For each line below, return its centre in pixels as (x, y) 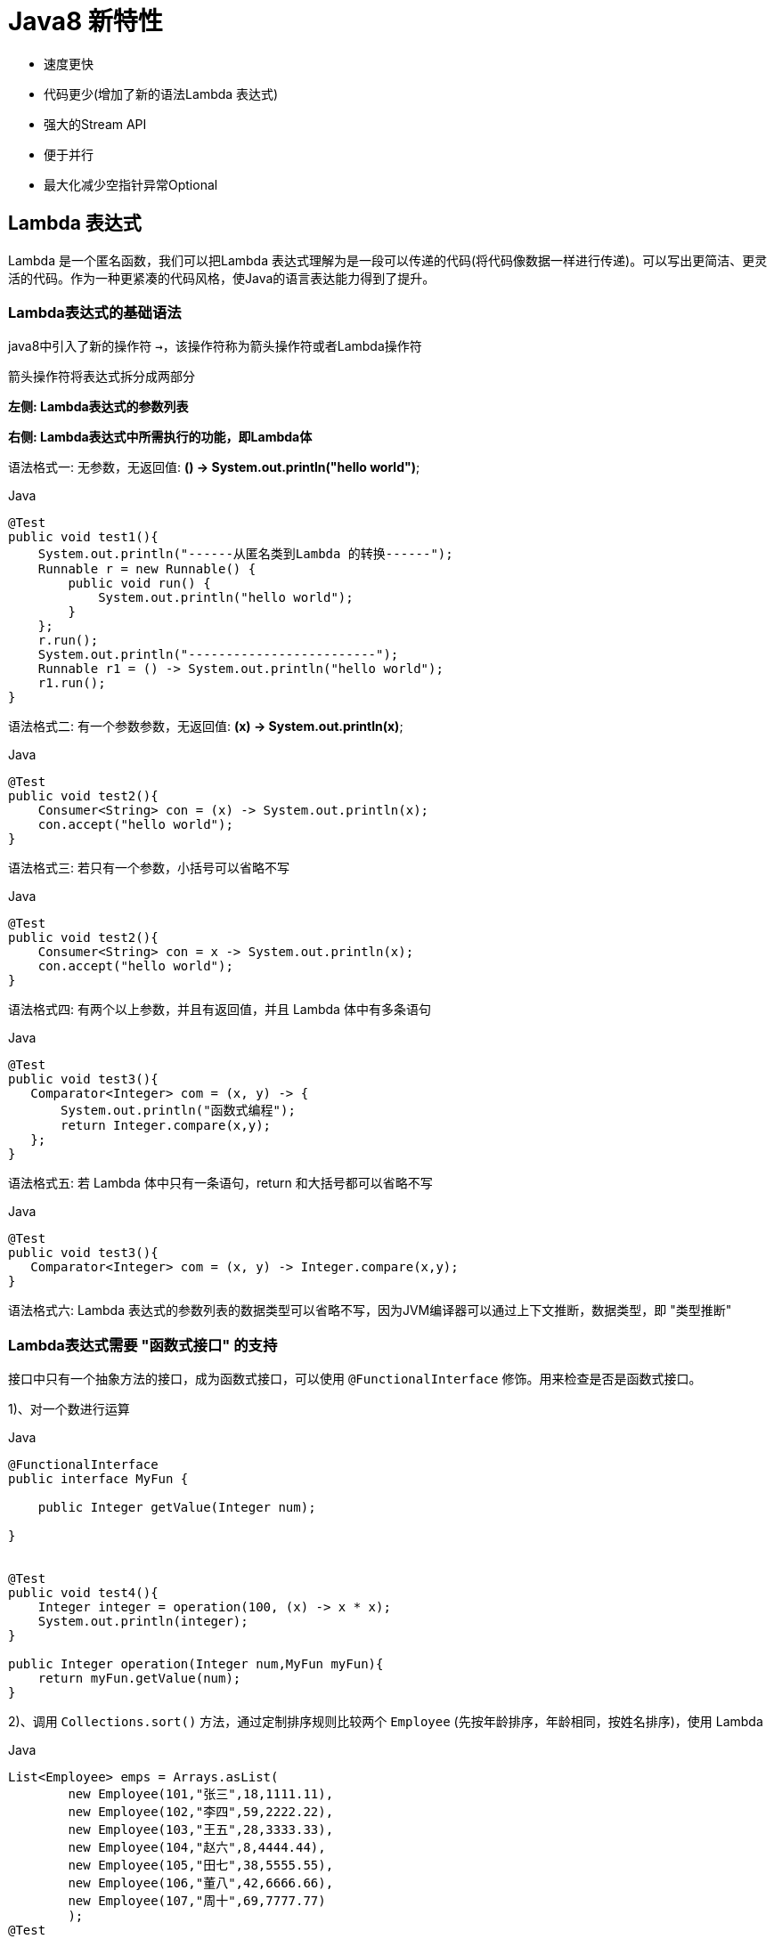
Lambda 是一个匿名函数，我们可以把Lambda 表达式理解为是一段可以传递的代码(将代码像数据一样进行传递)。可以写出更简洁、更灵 (388, 260)
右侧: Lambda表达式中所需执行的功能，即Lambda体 (160, 437)
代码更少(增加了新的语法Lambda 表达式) (161, 93)
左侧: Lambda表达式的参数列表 (98, 407)
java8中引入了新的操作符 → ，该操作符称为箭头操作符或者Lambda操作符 (215, 346)
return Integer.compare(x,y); (166, 1126)
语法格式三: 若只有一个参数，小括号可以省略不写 (149, 868)
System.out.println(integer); (143, 1622)
